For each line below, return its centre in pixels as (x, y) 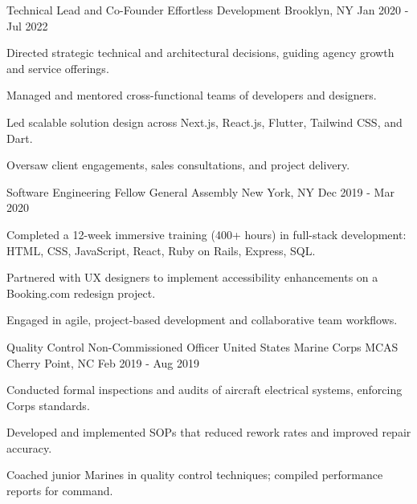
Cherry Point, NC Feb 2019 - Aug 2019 (103, 362)
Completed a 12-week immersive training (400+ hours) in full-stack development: (206, 234)
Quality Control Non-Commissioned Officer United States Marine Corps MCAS (202, 346)
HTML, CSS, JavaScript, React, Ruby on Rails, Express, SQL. (161, 250)
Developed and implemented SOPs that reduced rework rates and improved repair (209, 432)
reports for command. (60, 491)
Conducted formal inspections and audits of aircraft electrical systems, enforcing (204, 390)
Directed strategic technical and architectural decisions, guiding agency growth (200, 53)
